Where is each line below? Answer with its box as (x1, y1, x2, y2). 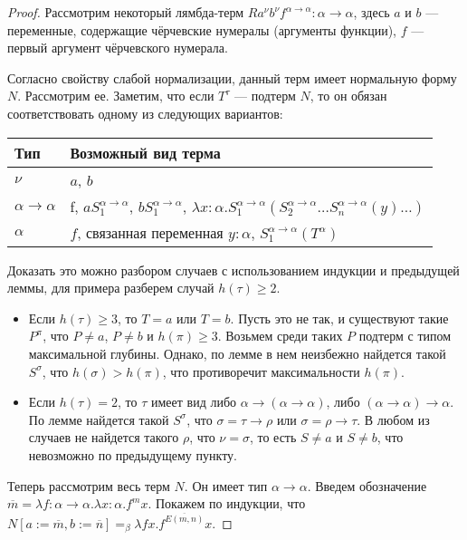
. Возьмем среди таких (217, 326, 343, 345)
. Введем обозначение (307, 476, 427, 495)
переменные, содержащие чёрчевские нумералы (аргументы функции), (7, 20, 396, 39)
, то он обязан (310, 86, 387, 105)
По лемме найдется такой (28, 410, 169, 429)
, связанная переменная (77, 221, 224, 243)
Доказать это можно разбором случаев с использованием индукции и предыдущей (7, 260, 460, 279)
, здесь (353, 3, 390, 21)
